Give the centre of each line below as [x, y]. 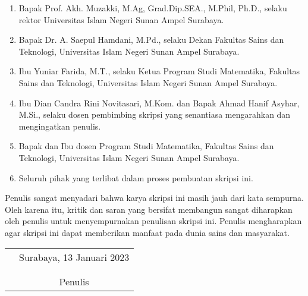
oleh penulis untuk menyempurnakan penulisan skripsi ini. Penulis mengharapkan [153, 221]
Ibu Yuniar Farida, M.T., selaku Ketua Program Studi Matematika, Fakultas [159, 71]
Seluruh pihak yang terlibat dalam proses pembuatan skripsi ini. [136, 177]
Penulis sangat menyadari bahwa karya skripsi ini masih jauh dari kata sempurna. [154, 198]
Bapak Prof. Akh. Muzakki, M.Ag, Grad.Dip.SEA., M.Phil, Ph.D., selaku [153, 8]
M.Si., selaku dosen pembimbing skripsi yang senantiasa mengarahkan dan [155, 114]
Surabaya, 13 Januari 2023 [74, 257]
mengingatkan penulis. [60, 126]
